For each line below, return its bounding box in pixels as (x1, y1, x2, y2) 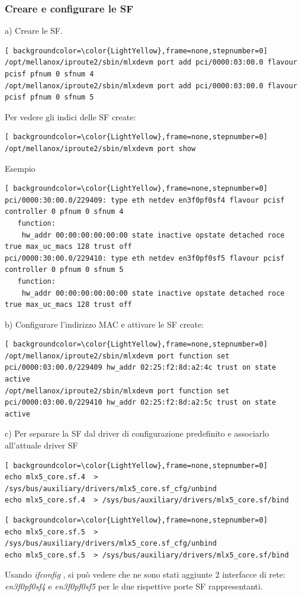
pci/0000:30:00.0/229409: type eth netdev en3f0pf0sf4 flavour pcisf (5, 196, 285, 204)
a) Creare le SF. (5, 24, 63, 37)
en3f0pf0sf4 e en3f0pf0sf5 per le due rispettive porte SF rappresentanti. (5, 579, 263, 592)
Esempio (5, 162, 36, 174)
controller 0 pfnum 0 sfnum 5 (5, 265, 124, 274)
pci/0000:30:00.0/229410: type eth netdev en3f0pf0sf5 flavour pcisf (5, 254, 285, 262)
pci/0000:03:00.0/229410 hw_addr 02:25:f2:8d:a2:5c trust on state (5, 398, 277, 407)
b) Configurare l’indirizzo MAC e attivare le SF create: (5, 318, 204, 330)
